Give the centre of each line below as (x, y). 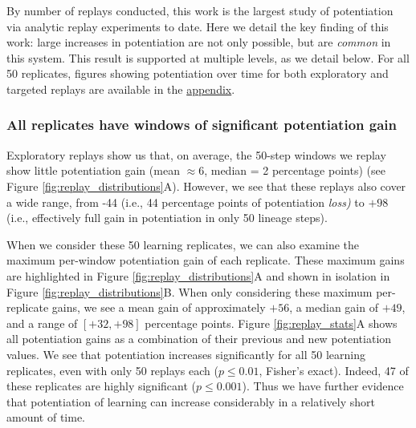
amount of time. (46, 417)
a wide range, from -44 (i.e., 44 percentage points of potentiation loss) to (186, 202)
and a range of (42, 323)
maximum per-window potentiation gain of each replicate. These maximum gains (206, 260)
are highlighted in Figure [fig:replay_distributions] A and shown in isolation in (198, 275)
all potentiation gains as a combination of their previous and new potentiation (199, 339)
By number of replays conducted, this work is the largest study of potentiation (200, 10)
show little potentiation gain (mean (93, 170)
